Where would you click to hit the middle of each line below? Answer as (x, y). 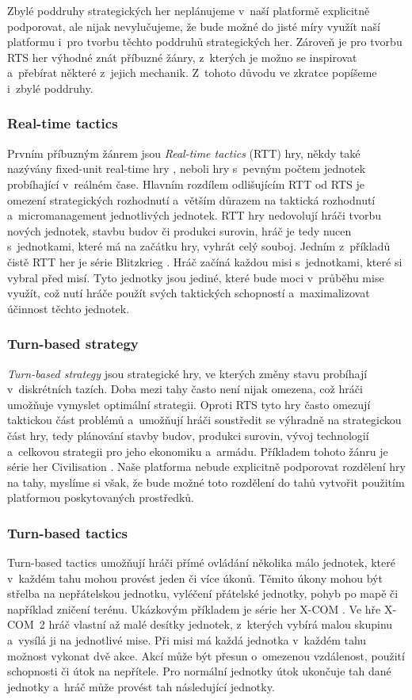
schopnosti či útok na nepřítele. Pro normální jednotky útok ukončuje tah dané (199, 671)
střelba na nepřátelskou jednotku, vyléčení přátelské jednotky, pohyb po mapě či (203, 593)
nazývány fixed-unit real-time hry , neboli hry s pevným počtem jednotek (187, 168)
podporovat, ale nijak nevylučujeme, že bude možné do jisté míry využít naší (194, 26)
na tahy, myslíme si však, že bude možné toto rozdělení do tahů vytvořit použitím (206, 482)
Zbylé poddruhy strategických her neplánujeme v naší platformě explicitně (189, 10)
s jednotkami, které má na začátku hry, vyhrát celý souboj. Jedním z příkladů (199, 246)
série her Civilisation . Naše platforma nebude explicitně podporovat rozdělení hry (206, 467)
